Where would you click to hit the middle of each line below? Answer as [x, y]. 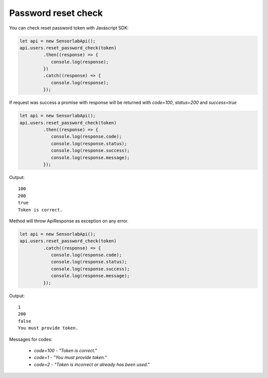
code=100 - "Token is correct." [66, 350]
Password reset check [56, 13]
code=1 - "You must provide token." [70, 358]
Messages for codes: [31, 339]
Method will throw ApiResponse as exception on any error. [69, 221]
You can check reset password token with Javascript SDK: [69, 28]
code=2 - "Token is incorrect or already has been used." [92, 364]
